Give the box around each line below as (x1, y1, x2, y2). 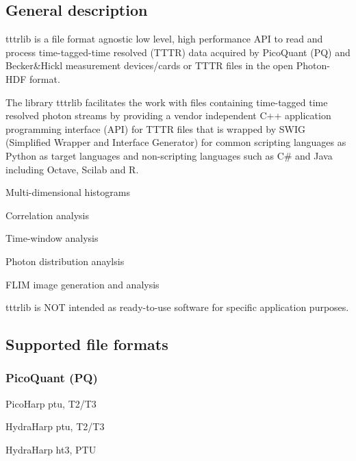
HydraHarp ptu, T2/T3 (5, 419, 105, 434)
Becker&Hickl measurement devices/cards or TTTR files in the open (5, 58, 293, 73)
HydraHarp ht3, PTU (5, 442, 97, 456)
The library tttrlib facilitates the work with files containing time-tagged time (5, 95, 328, 109)
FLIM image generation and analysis (5, 277, 160, 291)
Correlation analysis (5, 208, 89, 222)
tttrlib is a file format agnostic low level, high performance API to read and (5, 32, 323, 46)
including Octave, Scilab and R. (5, 162, 139, 176)
